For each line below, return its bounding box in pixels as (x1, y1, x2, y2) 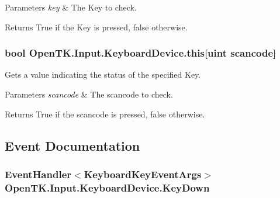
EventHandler (5, 166, 72, 181)
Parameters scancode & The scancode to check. (5, 88, 173, 100)
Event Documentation (5, 136, 140, 154)
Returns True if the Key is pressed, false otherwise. (5, 20, 188, 33)
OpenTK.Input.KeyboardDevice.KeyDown (5, 180, 210, 194)
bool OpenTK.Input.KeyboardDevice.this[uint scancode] (5, 46, 276, 60)
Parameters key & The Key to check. (5, 1, 137, 13)
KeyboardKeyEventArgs (84, 166, 202, 181)
